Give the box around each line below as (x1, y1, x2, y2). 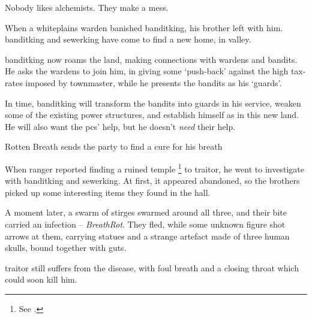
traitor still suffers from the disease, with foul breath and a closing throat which (5, 261, 299, 274)
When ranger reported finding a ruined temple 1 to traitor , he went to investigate (5, 160, 304, 175)
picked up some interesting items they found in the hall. (5, 186, 211, 198)
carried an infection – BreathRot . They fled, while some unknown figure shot (5, 217, 286, 230)
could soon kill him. (5, 273, 77, 286)
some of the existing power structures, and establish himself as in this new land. (5, 108, 299, 121)
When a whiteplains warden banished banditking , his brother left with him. (5, 21, 283, 34)
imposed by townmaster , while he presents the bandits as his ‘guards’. (25, 76, 282, 89)
